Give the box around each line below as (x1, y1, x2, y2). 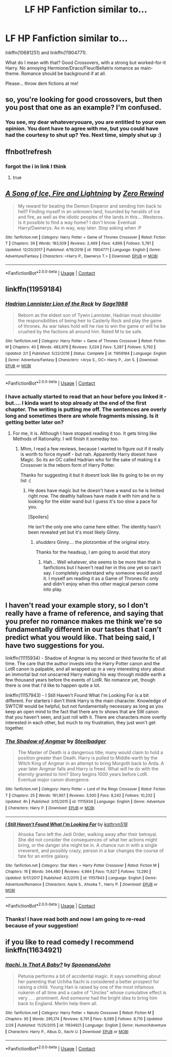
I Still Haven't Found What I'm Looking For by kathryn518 (5, 821, 128, 827)
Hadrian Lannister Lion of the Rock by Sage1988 (5, 300, 128, 308)
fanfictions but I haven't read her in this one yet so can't (43, 564, 161, 571)
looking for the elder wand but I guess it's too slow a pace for (28, 498, 158, 504)
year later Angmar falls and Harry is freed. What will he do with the (17, 766, 159, 772)
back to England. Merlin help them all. (17, 1000, 98, 1006)
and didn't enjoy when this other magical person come (43, 580, 159, 587)
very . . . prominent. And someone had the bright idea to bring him (17, 995, 158, 1001)
